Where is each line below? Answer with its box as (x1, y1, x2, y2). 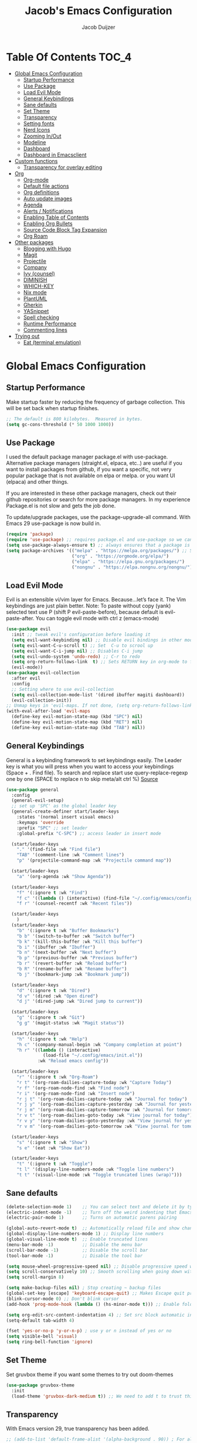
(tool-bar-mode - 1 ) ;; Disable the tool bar (6, 1252, 143, 1259)
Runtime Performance (23, 320, 77, 327)
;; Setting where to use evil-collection (11, 686, 114, 692)
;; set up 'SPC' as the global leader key (11, 803, 117, 809)
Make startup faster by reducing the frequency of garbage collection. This (6, 398, 185, 405)
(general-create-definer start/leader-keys (11, 809, 119, 814)
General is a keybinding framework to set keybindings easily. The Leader (6, 756, 182, 763)
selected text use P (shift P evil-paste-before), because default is (6, 609, 164, 616)
